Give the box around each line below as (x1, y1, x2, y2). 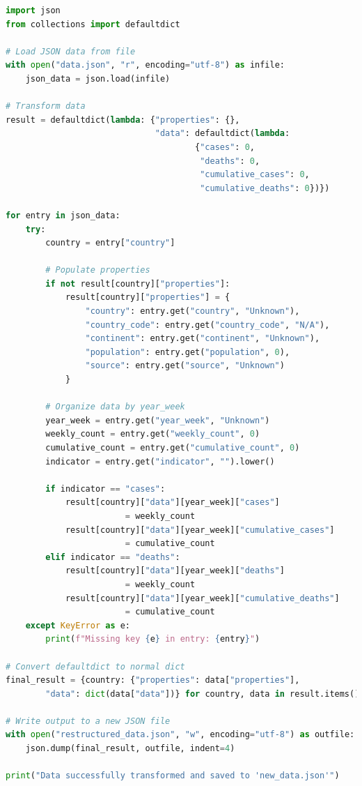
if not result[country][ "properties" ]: (45, 278, 230, 289)
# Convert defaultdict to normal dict (6, 661, 185, 672)
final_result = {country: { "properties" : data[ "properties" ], (6, 675, 300, 686)
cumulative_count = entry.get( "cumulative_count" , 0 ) (45, 443, 300, 453)
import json (6, 6, 61, 15)
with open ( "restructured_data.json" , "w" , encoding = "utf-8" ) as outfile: (6, 730, 355, 740)
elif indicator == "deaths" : (45, 552, 180, 562)
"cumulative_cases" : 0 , (200, 169, 310, 180)
